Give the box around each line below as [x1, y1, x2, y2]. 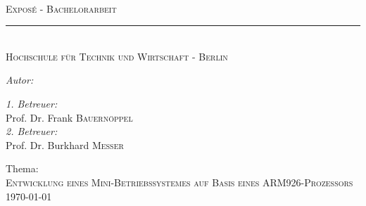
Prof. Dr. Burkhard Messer [6, 137, 124, 152]
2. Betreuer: [6, 124, 58, 139]
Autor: [6, 72, 34, 87]
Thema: [6, 161, 39, 176]
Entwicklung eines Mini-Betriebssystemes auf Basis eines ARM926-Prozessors [6, 174, 353, 189]
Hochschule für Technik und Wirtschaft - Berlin [6, 49, 228, 63]
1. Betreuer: [6, 96, 58, 110]
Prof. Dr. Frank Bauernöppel [6, 110, 133, 124]
